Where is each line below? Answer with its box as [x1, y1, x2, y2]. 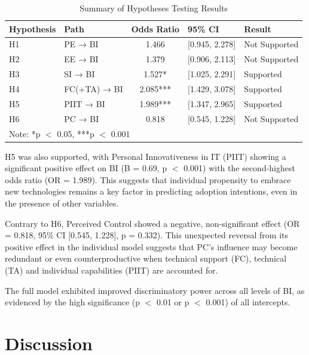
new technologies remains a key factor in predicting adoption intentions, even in [5, 185, 298, 198]
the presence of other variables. [5, 196, 119, 209]
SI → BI [64, 68, 95, 80]
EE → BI [64, 53, 99, 65]
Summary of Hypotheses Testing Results [79, 2, 228, 14]
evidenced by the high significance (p [5, 296, 140, 308]
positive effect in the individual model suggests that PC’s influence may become [5, 240, 298, 253]
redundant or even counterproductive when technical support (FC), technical [5, 252, 287, 265]
